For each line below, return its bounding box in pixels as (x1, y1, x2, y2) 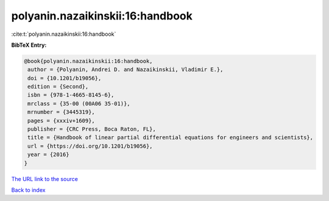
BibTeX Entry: (11, 41, 47, 49)
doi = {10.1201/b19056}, (27, 75, 102, 81)
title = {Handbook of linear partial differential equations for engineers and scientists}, (27, 134, 314, 141)
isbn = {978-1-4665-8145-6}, (27, 92, 115, 98)
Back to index (11, 186, 46, 194)
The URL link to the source (11, 175, 79, 182)
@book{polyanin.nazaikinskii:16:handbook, (24, 58, 153, 64)
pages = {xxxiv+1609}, (27, 117, 96, 124)
